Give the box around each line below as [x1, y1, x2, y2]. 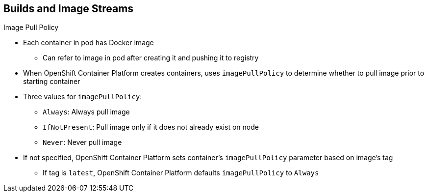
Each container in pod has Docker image [23, 38, 154, 47]
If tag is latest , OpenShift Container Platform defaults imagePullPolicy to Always [43, 168, 319, 177]
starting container [23, 77, 80, 86]
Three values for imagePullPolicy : [23, 92, 142, 101]
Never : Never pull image [43, 138, 122, 147]
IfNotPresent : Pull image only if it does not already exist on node [43, 123, 259, 132]
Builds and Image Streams [3, 2, 134, 15]
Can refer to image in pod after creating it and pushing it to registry [43, 54, 259, 62]
